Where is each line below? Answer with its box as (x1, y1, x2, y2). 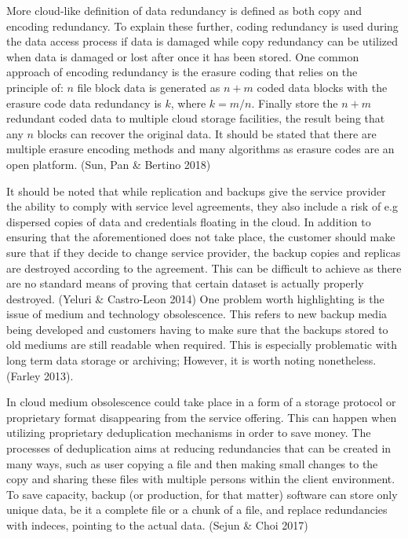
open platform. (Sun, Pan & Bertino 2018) (6, 156, 211, 172)
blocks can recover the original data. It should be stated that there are (37, 125, 377, 141)
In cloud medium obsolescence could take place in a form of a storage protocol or (6, 394, 396, 410)
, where (170, 94, 206, 111)
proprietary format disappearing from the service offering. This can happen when (6, 409, 397, 425)
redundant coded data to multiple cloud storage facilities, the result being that (6, 110, 385, 126)
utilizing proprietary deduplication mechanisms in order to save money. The (6, 424, 371, 441)
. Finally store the (251, 94, 338, 111)
